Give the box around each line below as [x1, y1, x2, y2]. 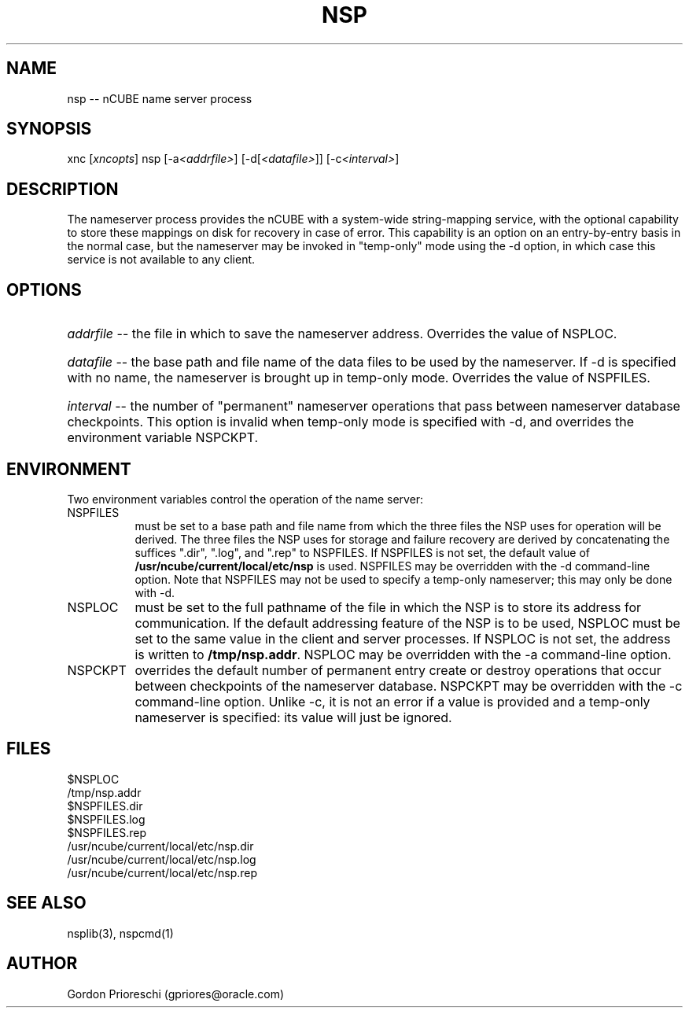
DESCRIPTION [6, 179, 119, 199]
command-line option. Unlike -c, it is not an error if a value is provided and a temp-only [134, 693, 650, 710]
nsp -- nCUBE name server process [67, 91, 252, 105]
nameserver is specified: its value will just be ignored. [134, 709, 452, 725]
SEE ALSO [6, 893, 87, 913]
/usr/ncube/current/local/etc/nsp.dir [67, 839, 254, 853]
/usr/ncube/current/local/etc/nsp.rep [67, 865, 258, 879]
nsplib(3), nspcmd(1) [67, 926, 174, 940]
